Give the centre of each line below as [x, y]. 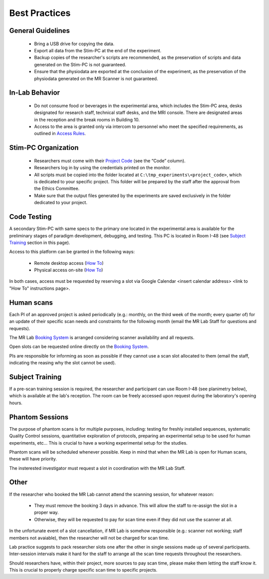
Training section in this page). [40, 242]
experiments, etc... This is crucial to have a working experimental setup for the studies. [98, 443]
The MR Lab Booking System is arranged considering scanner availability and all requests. [102, 337]
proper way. [47, 512]
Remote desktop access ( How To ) [69, 263]
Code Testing [30, 217]
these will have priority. [33, 459]
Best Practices [40, 13]
